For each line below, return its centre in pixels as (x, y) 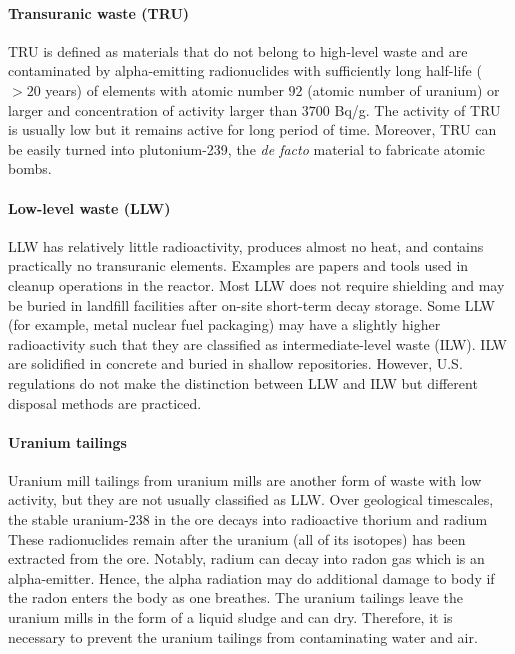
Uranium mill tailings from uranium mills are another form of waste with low (245, 479)
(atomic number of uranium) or (403, 89)
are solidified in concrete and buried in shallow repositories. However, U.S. (235, 363)
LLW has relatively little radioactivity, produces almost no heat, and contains (246, 245)
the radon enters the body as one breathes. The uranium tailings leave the (236, 597)
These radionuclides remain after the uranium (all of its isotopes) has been (237, 538)
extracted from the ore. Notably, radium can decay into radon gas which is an (246, 558)
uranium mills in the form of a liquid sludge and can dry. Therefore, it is (230, 617)
